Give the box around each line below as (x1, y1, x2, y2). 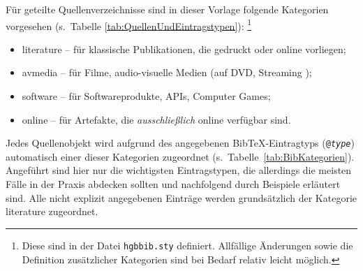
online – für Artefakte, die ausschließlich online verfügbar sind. (22, 112, 291, 126)
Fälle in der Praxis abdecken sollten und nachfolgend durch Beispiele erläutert (6, 177, 341, 191)
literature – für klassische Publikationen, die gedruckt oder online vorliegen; (22, 41, 346, 56)
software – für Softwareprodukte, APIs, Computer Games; (22, 89, 271, 103)
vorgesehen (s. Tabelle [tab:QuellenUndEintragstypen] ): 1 (6, 16, 252, 33)
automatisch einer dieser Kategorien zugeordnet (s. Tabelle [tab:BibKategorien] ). (6, 149, 355, 163)
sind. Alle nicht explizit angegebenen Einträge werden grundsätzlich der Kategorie (6, 190, 357, 205)
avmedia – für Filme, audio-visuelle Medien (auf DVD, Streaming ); (22, 65, 312, 80)
